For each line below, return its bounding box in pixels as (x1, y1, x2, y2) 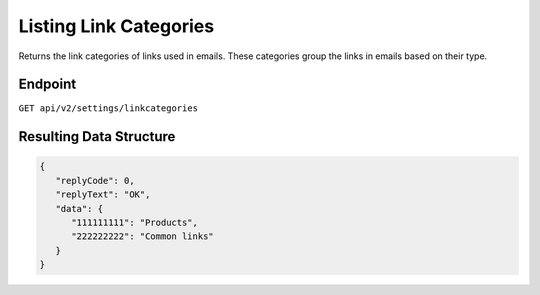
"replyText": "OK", (55, 189, 151, 200)
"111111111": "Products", (71, 217, 199, 229)
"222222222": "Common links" (71, 231, 214, 242)
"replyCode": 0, (55, 175, 135, 186)
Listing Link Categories (18, 15, 215, 37)
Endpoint (18, 76, 77, 93)
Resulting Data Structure (18, 128, 176, 145)
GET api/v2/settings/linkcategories (18, 103, 199, 114)
